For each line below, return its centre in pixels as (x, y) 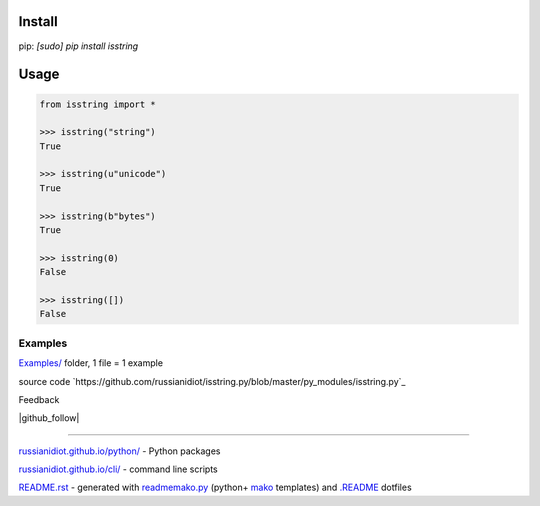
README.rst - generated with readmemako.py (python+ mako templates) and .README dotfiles (215, 487)
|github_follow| (49, 418)
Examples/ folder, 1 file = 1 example (91, 363)
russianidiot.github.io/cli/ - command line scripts (118, 469)
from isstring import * (98, 104)
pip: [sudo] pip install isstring (78, 46)
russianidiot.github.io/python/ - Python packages (119, 451)
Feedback (39, 399)
